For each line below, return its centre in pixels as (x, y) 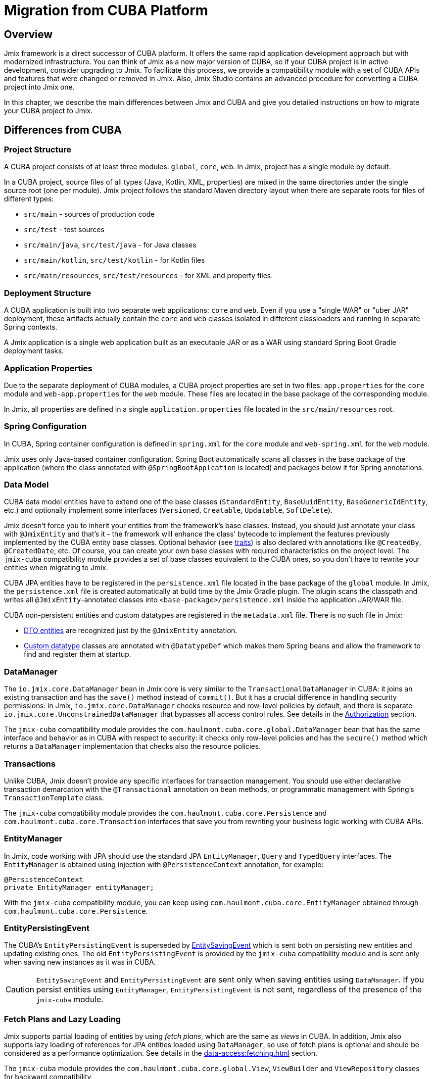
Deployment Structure (48, 293)
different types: (29, 199)
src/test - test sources (64, 230)
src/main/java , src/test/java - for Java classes (110, 245)
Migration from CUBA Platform (106, 10)
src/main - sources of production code (89, 214)
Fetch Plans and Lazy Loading (63, 1019)
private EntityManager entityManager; (79, 887)
